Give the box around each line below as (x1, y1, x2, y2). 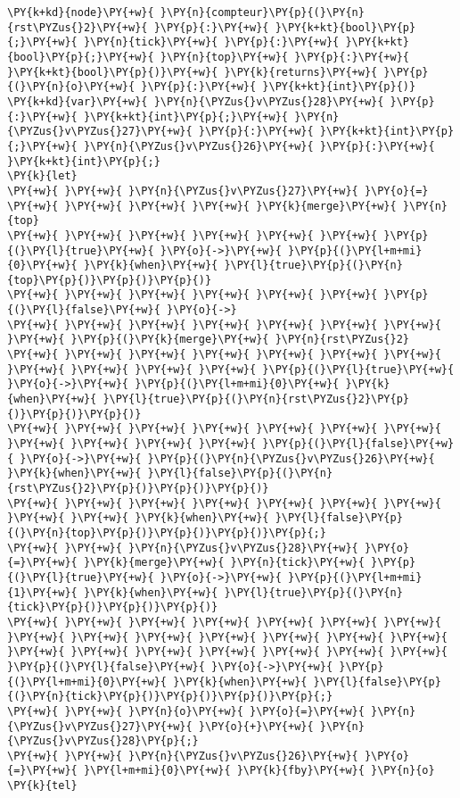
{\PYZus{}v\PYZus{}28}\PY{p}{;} (7, 735, 199, 748)
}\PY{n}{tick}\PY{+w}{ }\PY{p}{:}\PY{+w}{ (83, 36, 340, 49)
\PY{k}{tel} (7, 779, 78, 793)
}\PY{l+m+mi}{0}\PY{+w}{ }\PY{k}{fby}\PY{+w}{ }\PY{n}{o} (83, 764, 435, 777)
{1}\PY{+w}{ (7, 586, 78, 599)
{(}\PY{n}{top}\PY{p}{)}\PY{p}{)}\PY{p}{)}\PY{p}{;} (7, 526, 326, 539)
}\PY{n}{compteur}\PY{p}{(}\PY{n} (160, 6, 365, 19)
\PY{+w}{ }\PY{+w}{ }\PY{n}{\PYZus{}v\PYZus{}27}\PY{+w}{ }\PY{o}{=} (7, 184, 429, 197)
